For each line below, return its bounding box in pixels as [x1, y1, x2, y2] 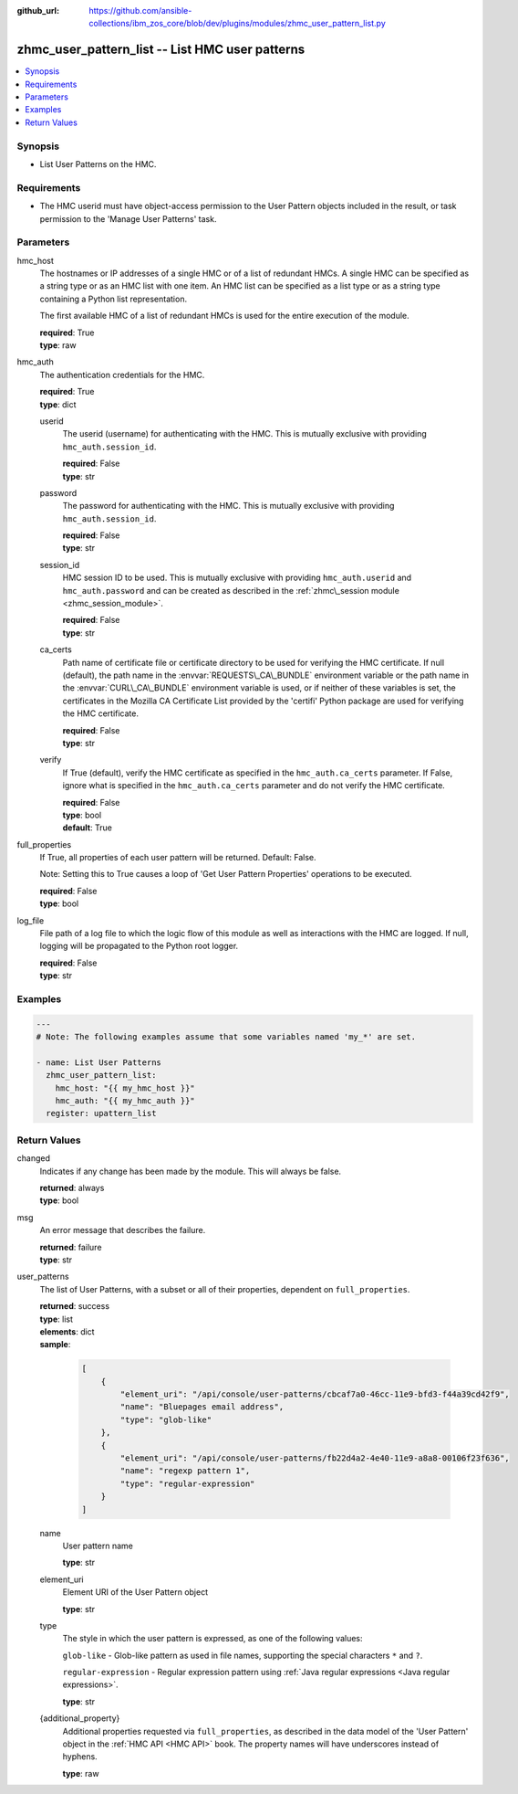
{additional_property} [39, 1713, 120, 1724]
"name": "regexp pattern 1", [119, 1466, 251, 1476]
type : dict [39, 398, 77, 410]
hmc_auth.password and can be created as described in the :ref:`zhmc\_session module [62, 585, 400, 596]
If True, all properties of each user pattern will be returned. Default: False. [39, 852, 316, 863]
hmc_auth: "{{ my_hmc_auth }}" [55, 1096, 195, 1106]
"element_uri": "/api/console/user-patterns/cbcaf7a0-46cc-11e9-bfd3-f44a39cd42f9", [119, 1389, 510, 1399]
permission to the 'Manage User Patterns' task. [39, 213, 217, 224]
